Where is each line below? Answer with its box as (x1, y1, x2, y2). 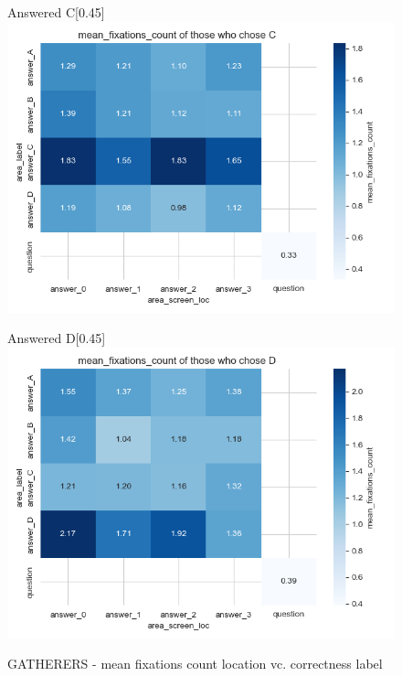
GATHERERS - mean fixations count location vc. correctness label (7, 654, 383, 673)
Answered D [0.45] (7, 328, 106, 348)
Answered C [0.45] (7, 3, 105, 21)
